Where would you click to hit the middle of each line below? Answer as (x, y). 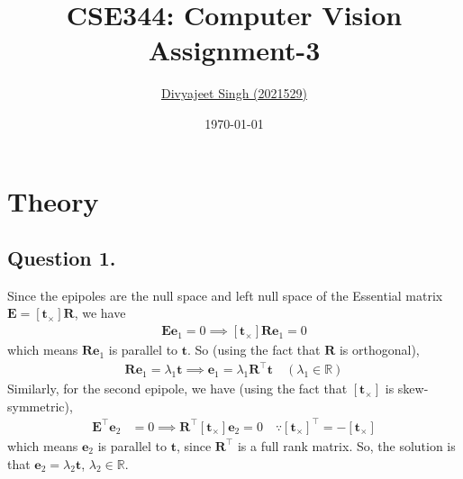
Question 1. (62, 258)
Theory (53, 200)
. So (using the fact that (254, 350)
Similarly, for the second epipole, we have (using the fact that (177, 389)
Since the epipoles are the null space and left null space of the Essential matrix (225, 295)
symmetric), (40, 406)
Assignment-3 (234, 50)
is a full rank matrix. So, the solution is (346, 445)
